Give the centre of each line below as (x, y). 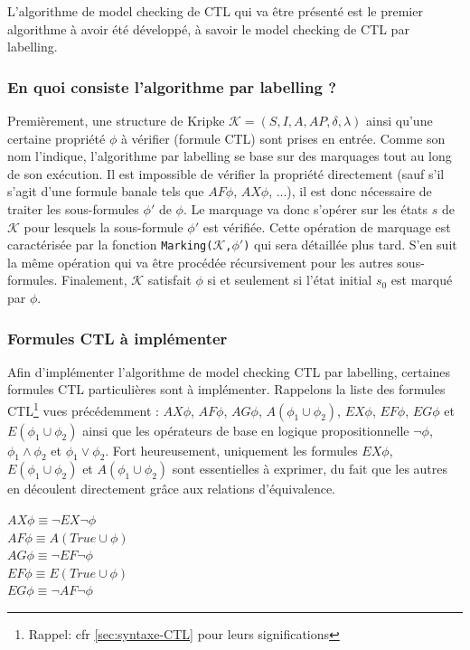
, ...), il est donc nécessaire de (350, 191)
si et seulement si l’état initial (290, 280)
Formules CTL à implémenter (117, 338)
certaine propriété (56, 138)
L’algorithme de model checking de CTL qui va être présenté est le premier (215, 11)
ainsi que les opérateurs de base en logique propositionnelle (246, 430)
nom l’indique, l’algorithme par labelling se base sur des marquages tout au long (230, 156)
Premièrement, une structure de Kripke (116, 120)
